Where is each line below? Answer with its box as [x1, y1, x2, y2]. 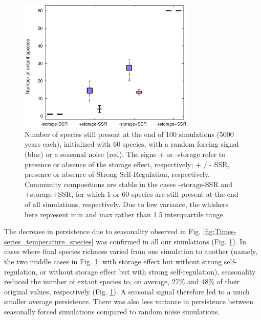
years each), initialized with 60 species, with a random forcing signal [25, 139, 239, 149]
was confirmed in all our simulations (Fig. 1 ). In [96, 236, 247, 246]
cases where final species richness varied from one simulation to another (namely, [4, 246, 257, 257]
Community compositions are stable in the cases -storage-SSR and [25, 178, 232, 189]
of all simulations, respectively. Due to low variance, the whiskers [25, 199, 229, 210]
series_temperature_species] [4, 236, 94, 246]
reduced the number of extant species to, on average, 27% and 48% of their [4, 276, 240, 287]
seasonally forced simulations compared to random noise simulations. [4, 306, 220, 316]
